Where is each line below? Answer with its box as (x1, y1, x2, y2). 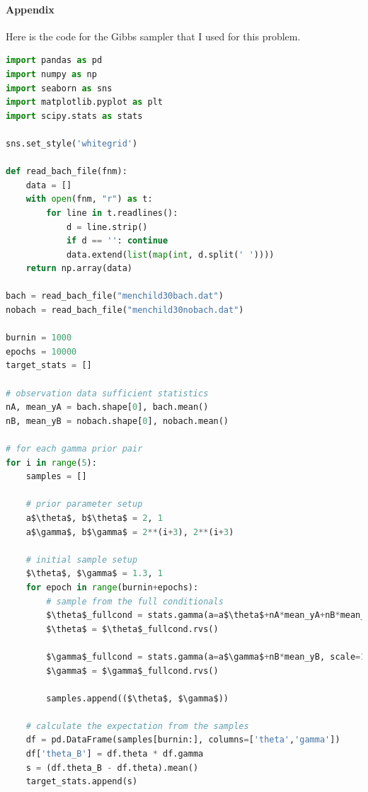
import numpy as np (6, 69, 97, 79)
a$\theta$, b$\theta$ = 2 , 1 (25, 512, 163, 523)
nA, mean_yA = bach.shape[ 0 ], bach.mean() (6, 402, 209, 413)
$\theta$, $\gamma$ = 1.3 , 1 (25, 568, 163, 579)
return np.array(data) (25, 263, 132, 274)
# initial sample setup (25, 554, 138, 565)
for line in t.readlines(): (46, 207, 178, 218)
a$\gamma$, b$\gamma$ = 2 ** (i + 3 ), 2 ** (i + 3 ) (25, 527, 234, 537)
